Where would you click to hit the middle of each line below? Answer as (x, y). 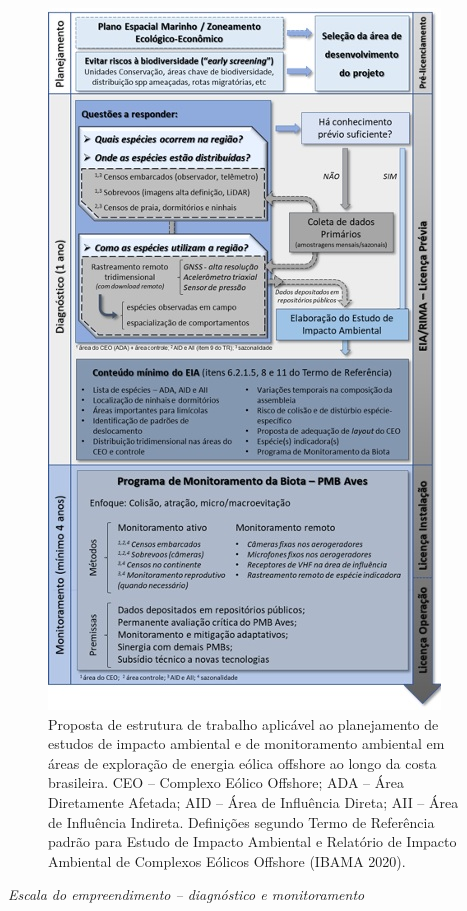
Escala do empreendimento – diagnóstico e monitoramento (186, 894)
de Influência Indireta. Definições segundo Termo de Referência (241, 821)
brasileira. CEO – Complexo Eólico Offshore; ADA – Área (226, 782)
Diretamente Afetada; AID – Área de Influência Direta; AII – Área (253, 801)
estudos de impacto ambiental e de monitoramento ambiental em (246, 743)
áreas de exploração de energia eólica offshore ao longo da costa (242, 762)
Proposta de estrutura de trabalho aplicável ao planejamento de (243, 723)
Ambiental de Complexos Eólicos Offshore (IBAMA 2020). (227, 860)
